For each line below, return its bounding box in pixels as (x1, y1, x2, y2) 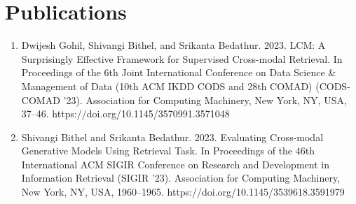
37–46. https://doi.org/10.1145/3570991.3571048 (21, 106, 230, 121)
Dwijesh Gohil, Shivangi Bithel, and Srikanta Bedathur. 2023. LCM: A (21, 38, 326, 52)
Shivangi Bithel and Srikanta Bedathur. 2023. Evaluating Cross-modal (21, 129, 324, 144)
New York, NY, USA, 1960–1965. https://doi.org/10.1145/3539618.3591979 (21, 184, 345, 199)
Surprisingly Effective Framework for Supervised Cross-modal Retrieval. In (21, 51, 343, 66)
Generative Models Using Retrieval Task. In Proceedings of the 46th (21, 143, 315, 158)
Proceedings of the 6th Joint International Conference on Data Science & (21, 65, 336, 80)
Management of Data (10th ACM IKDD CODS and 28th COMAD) (21, 78, 313, 93)
